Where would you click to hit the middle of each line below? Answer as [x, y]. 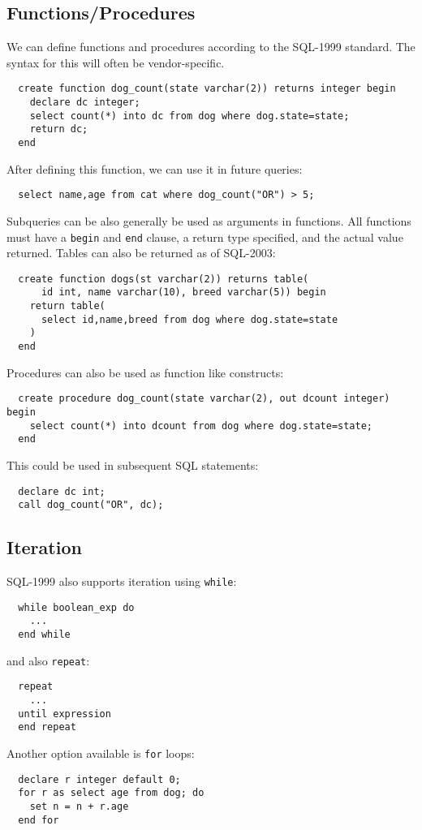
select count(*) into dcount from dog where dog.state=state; [201, 426]
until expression [65, 714]
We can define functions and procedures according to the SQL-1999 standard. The [211, 47]
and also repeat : [48, 660]
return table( [67, 306]
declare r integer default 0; [99, 779]
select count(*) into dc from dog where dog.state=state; [189, 116]
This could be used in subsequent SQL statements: [133, 464]
